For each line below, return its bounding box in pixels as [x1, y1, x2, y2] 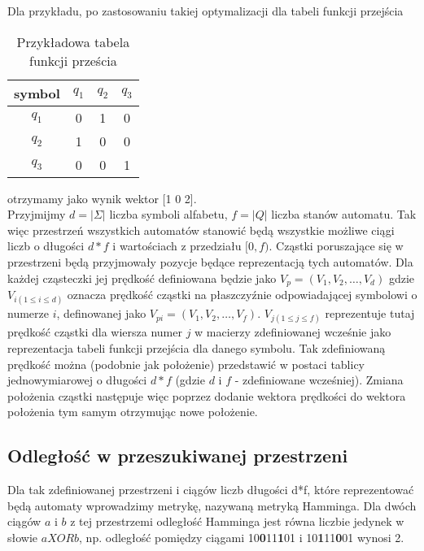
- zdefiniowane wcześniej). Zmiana [234, 371, 404, 388]
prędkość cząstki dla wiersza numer [7, 323, 182, 341]
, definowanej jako [56, 305, 146, 322]
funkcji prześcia [29, 50, 117, 70]
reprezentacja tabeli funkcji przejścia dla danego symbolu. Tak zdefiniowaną [7, 339, 386, 356]
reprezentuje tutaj [325, 305, 415, 322]
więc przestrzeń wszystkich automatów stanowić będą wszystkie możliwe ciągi [7, 221, 395, 238]
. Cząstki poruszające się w [269, 237, 404, 254]
